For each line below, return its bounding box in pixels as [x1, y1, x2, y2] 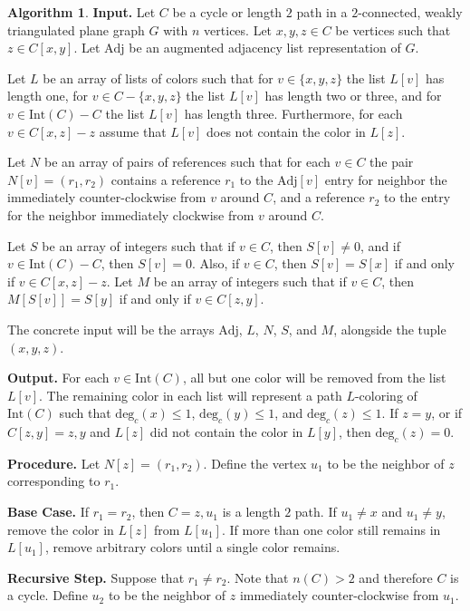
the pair [369, 152, 414, 171]
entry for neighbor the [324, 170, 447, 189]
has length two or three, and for [264, 86, 442, 105]
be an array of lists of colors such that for [43, 68, 273, 87]
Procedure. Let [7, 453, 101, 472]
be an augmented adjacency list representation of [129, 38, 401, 57]
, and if [360, 236, 401, 255]
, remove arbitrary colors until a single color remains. [44, 538, 341, 557]
